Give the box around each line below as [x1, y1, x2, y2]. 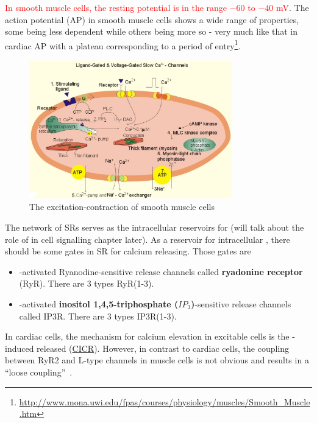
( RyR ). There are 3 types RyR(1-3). [19, 277, 154, 290]
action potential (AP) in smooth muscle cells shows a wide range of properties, [5, 13, 299, 26]
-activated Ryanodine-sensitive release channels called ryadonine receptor [19, 265, 303, 278]
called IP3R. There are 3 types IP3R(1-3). [19, 309, 177, 322]
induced [5, 341, 34, 354]
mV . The [276, 1, 309, 13]
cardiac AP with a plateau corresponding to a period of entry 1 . [5, 37, 241, 52]
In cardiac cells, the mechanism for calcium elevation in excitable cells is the [5, 330, 290, 343]
